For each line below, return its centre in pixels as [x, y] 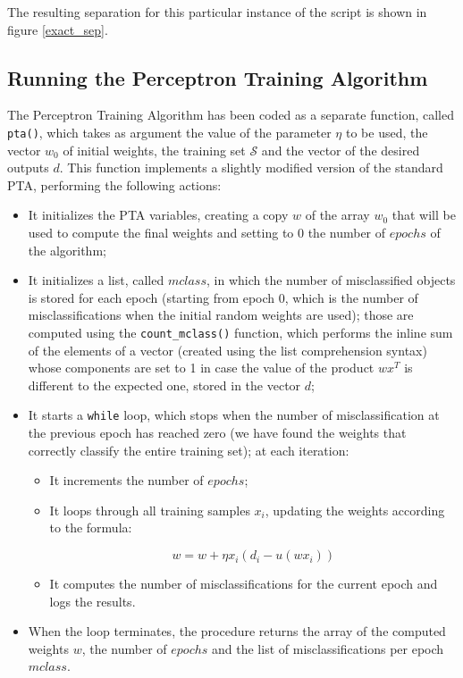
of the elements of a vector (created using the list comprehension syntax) [227, 350]
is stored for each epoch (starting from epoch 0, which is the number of [223, 297]
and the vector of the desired [341, 150]
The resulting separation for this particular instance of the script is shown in [217, 12]
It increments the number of [126, 480]
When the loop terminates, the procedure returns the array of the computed [237, 631]
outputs [28, 167]
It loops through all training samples [150, 510]
